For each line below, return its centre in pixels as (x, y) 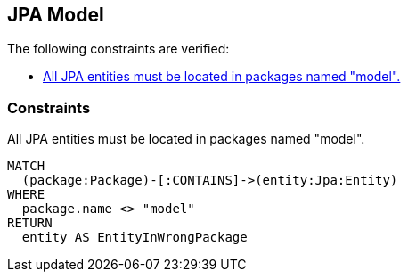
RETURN (30, 223)
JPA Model (56, 15)
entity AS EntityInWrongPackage (135, 238)
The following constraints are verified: (118, 49)
